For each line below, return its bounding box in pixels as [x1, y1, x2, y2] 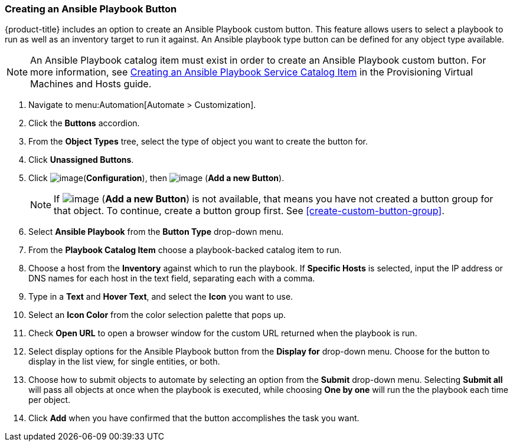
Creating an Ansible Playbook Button [5, 3, 177, 15]
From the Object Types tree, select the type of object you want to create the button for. [28, 136, 368, 147]
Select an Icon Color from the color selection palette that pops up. [28, 310, 286, 320]
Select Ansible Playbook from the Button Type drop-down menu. [28, 227, 284, 237]
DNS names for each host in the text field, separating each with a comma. [28, 273, 315, 284]
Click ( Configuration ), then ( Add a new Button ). [28, 173, 285, 183]
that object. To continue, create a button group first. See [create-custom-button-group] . [54, 205, 445, 217]
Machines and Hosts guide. [30, 78, 152, 90]
